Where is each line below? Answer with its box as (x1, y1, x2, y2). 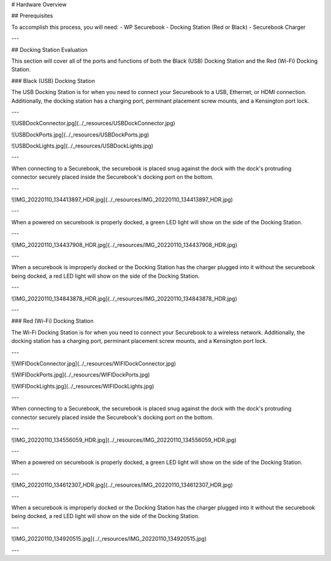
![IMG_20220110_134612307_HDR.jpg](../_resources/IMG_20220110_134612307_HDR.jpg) (11, 481, 233, 488)
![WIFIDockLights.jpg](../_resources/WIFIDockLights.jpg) (11, 382, 154, 390)
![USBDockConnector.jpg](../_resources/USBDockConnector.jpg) (11, 120, 176, 127)
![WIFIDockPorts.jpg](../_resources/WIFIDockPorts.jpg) (11, 371, 150, 379)
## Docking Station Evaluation (11, 46, 88, 53)
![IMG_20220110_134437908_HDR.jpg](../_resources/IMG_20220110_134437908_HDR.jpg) (11, 241, 238, 248)
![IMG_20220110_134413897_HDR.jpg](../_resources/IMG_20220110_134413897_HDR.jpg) (11, 196, 233, 203)
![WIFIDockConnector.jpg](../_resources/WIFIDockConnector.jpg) (11, 359, 177, 367)
